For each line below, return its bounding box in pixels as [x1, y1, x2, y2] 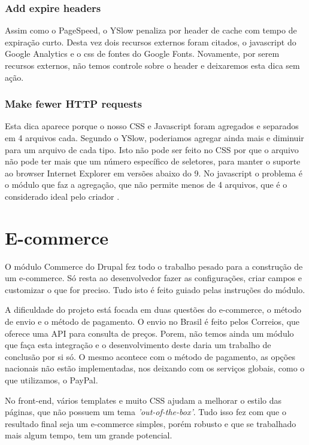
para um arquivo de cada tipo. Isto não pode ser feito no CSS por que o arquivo [5, 143, 299, 156]
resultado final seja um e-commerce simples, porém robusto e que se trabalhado [5, 417, 296, 429]
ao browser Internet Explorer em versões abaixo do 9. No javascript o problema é [5, 166, 302, 179]
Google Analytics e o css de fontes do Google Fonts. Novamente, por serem [5, 47, 280, 60]
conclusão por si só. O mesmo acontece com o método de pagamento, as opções [5, 350, 295, 362]
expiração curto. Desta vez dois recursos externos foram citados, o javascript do [5, 35, 296, 48]
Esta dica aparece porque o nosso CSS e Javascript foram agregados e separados [5, 120, 299, 132]
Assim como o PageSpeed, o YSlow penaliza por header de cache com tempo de [5, 24, 297, 36]
